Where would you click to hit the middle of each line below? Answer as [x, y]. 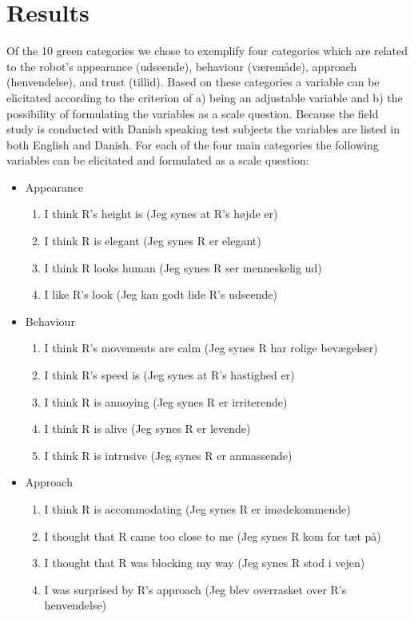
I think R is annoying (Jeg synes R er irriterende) [166, 401]
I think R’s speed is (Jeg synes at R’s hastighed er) [169, 375]
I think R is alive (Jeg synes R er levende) [147, 429]
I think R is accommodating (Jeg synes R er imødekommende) [197, 509]
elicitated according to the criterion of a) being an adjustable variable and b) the [205, 97]
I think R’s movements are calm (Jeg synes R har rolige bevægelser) [211, 348]
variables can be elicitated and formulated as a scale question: [158, 160]
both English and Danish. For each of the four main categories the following [193, 144]
